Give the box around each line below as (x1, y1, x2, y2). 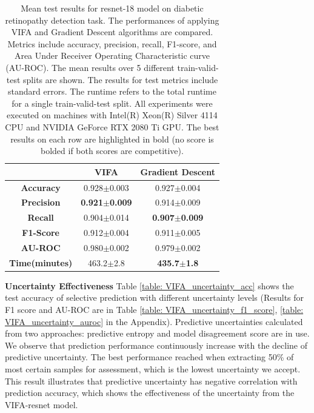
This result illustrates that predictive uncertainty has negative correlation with (5, 374, 298, 387)
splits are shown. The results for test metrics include (23, 73, 218, 86)
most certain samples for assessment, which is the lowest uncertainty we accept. (5, 363, 301, 375)
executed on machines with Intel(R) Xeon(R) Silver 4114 (7, 109, 218, 121)
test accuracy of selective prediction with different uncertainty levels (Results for (5, 291, 304, 304)
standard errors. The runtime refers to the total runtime (8, 85, 216, 98)
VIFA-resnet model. (5, 398, 78, 411)
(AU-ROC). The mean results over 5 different (5, 61, 175, 73)
